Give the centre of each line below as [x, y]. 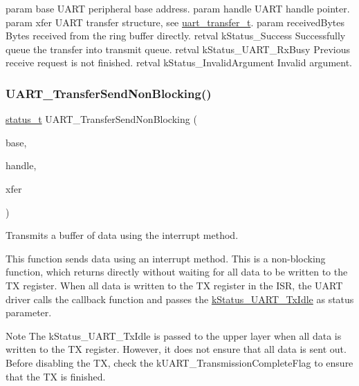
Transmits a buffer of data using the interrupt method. [122, 235]
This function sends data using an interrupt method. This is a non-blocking [166, 258]
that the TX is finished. [56, 376]
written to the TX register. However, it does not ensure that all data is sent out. [176, 349]
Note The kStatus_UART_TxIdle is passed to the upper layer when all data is [174, 335]
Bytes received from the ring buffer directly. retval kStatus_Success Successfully [176, 36]
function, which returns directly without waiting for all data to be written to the [177, 272]
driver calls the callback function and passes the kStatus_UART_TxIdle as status [180, 299]
